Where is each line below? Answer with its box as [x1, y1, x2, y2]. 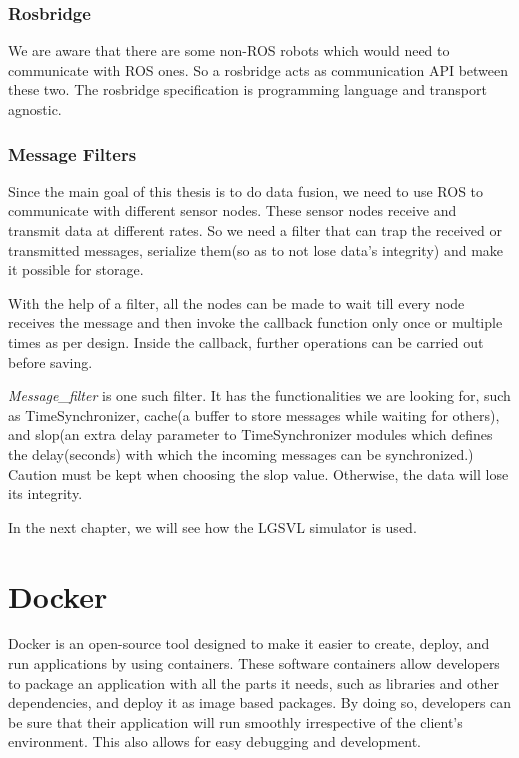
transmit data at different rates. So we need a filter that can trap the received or [8, 220, 502, 240]
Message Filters [8, 141, 137, 166]
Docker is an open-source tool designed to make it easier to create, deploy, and [8, 633, 490, 654]
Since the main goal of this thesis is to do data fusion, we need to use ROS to [8, 180, 484, 201]
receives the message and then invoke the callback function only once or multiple [8, 312, 503, 333]
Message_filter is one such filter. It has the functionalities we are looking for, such [8, 385, 511, 406]
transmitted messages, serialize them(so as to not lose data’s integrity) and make [8, 239, 504, 260]
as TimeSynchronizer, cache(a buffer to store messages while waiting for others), [8, 404, 500, 425]
